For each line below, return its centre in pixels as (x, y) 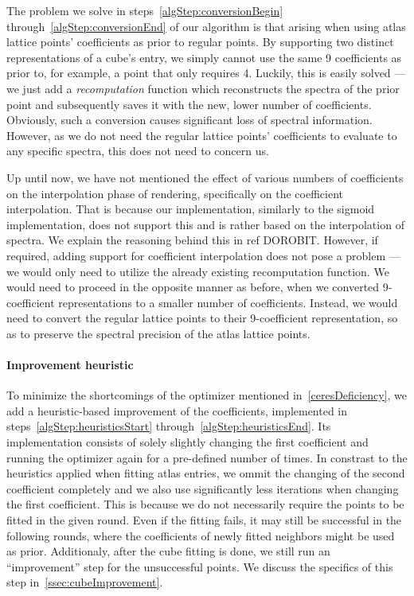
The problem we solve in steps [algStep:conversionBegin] (145, 10)
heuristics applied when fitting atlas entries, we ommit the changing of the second (206, 473)
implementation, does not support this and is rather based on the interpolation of (205, 224)
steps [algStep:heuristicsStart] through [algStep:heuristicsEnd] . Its (169, 426)
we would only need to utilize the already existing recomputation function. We (198, 271)
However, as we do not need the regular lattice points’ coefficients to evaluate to (202, 135)
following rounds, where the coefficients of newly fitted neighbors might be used (201, 535)
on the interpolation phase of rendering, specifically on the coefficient (175, 193)
